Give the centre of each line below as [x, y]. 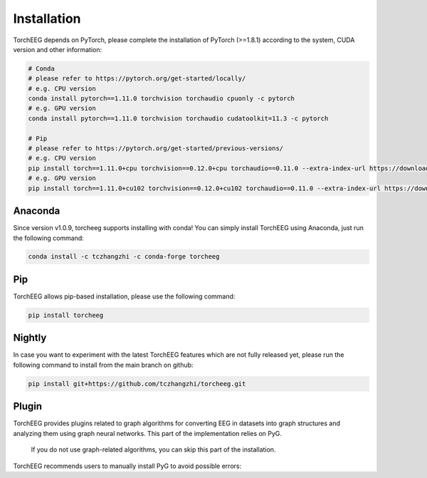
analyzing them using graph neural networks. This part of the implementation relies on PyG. [148, 433]
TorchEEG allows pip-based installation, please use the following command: [124, 296]
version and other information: [58, 49]
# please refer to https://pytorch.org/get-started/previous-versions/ [156, 149]
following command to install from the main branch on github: [103, 365]
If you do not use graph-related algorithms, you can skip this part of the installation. [153, 450]
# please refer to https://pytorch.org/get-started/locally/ [137, 79]
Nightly [30, 338]
